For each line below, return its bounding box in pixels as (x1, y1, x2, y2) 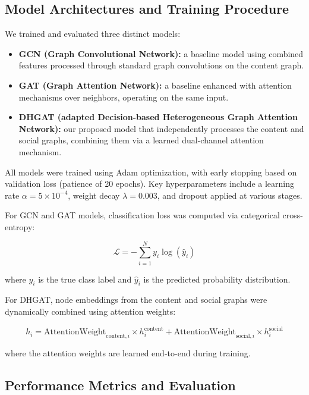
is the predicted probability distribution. (143, 272, 291, 285)
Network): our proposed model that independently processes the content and (18, 122, 304, 134)
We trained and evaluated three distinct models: (5, 27, 181, 40)
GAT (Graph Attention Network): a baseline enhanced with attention (18, 79, 292, 91)
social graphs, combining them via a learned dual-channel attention (18, 134, 264, 146)
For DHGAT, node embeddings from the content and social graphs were (5, 293, 267, 306)
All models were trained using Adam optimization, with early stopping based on (5, 165, 297, 178)
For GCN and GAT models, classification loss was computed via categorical (5, 209, 280, 221)
